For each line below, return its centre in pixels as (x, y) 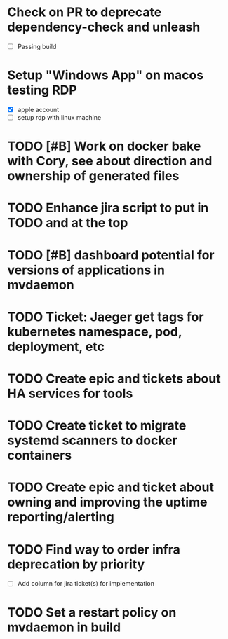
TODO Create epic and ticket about (110, 487)
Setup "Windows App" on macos (106, 75)
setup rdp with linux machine (59, 117)
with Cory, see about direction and (110, 161)
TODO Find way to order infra (94, 549)
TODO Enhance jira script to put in (108, 208)
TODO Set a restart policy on (92, 612)
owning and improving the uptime (107, 502)
